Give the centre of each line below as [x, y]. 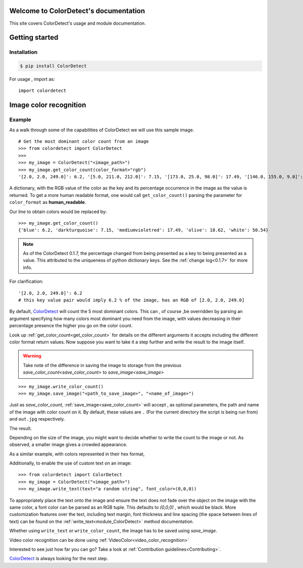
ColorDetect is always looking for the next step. [59, 558]
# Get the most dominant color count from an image [84, 141]
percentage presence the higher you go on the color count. [71, 326]
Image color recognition [48, 105]
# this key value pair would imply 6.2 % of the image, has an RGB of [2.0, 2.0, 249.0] [132, 300]
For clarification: [26, 281]
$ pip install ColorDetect [53, 66]
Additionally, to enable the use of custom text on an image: [70, 463]
